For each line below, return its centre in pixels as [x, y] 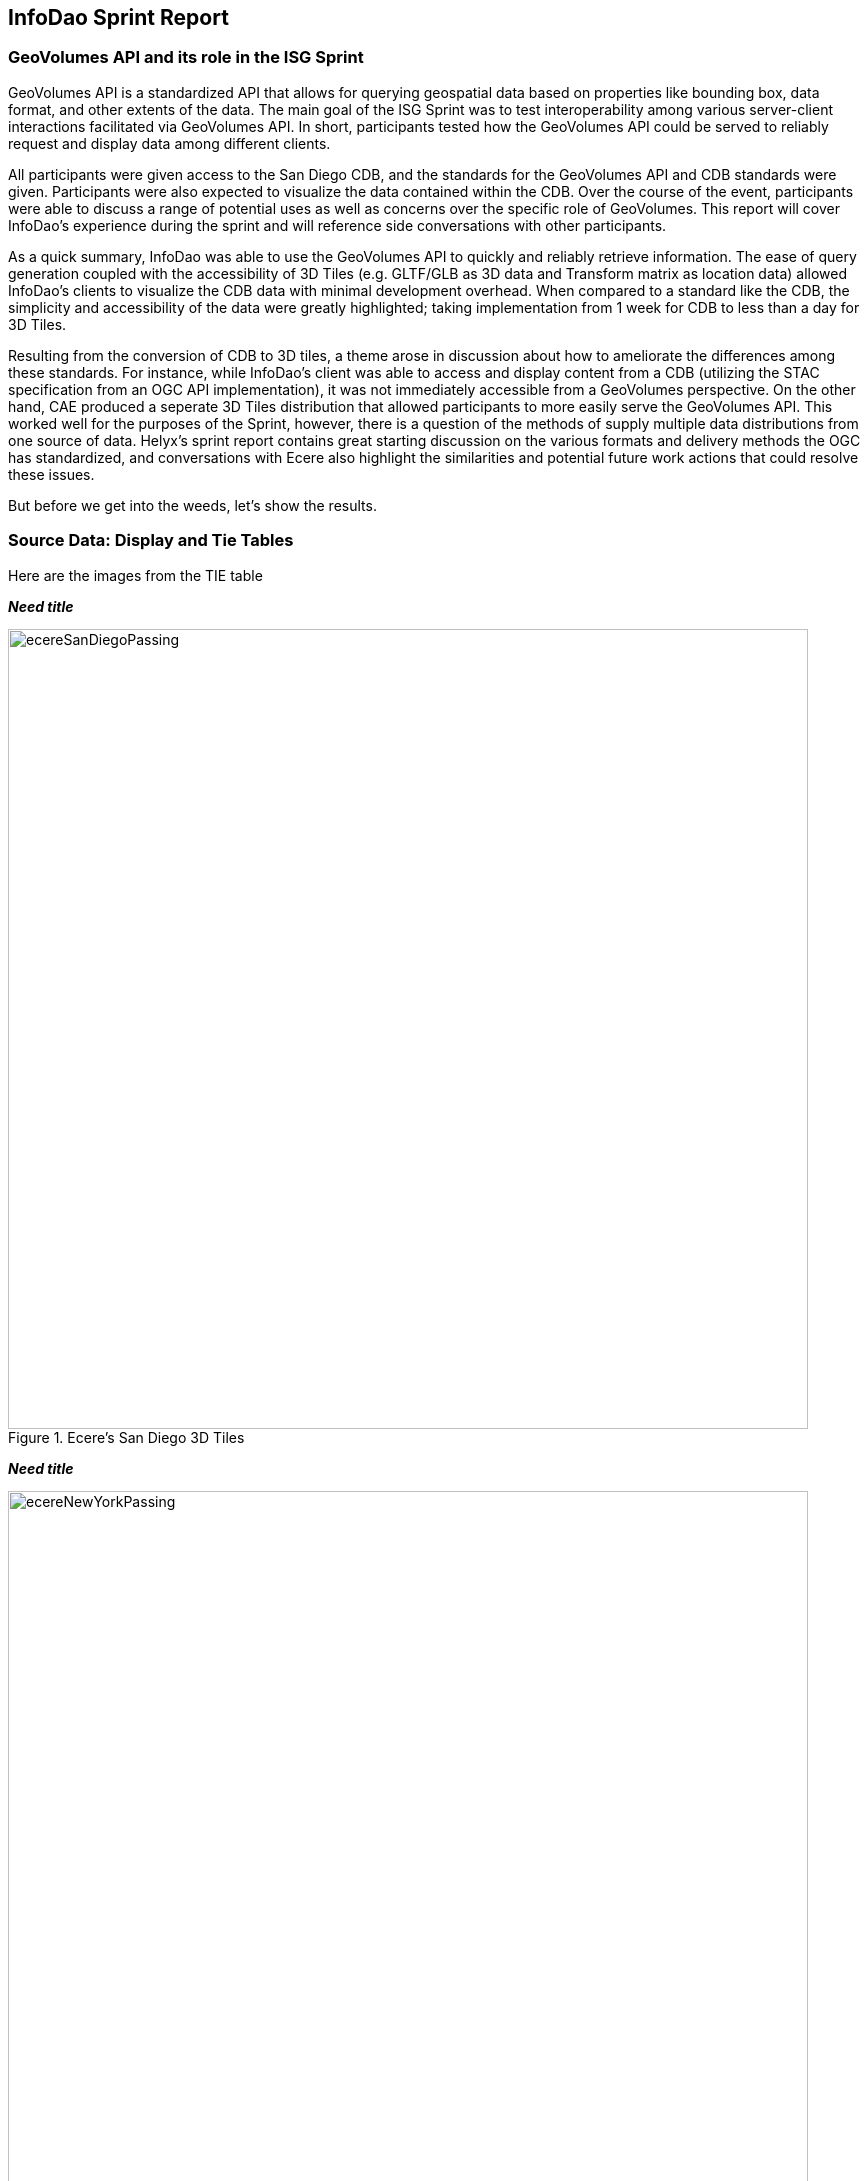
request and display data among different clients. [169, 143]
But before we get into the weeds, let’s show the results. [192, 505]
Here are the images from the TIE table [135, 575]
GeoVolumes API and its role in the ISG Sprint [186, 57]
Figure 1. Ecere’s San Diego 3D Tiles [126, 1437]
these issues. [51, 474]
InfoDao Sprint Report [118, 17]
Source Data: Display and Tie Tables [151, 540]
